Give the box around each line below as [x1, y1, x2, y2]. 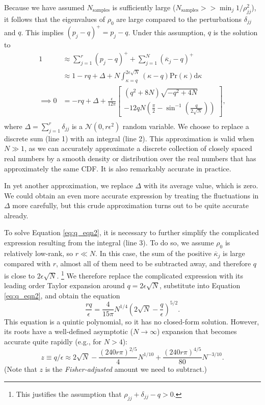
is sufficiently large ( [112, 2, 176, 12]
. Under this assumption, [128, 27, 206, 37]
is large [223, 247, 245, 258]
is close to [4, 270, 35, 281]
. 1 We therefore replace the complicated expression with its [57, 268, 243, 281]
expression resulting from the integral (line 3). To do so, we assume [4, 237, 214, 248]
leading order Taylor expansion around [4, 280, 125, 291]
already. [4, 210, 29, 220]
